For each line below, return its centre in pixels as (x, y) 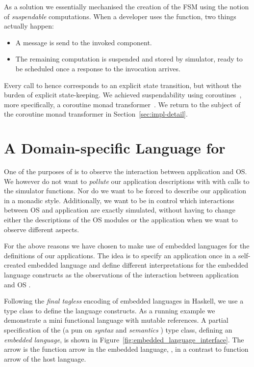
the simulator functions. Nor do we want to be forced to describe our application (125, 191)
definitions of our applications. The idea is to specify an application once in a (120, 255)
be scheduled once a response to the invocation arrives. (98, 68)
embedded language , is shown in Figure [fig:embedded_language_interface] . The (124, 339)
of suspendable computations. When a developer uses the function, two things (120, 16)
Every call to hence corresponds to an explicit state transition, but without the (123, 85)
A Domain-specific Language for (115, 148)
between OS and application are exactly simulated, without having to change (120, 210)
